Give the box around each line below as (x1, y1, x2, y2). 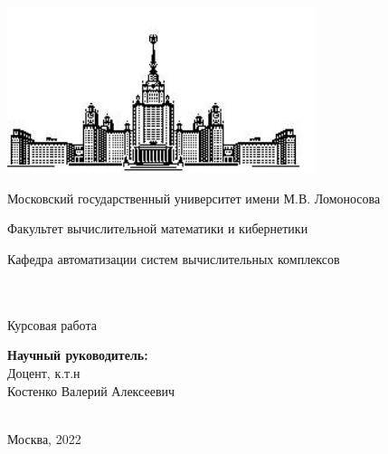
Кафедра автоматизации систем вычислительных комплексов (7, 249, 340, 268)
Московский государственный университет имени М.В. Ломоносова (7, 188, 381, 207)
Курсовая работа (7, 315, 97, 334)
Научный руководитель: (7, 345, 148, 364)
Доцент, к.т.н (7, 363, 80, 382)
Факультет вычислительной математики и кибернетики (7, 219, 308, 238)
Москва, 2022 (7, 429, 81, 448)
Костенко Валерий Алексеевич (7, 381, 175, 400)
